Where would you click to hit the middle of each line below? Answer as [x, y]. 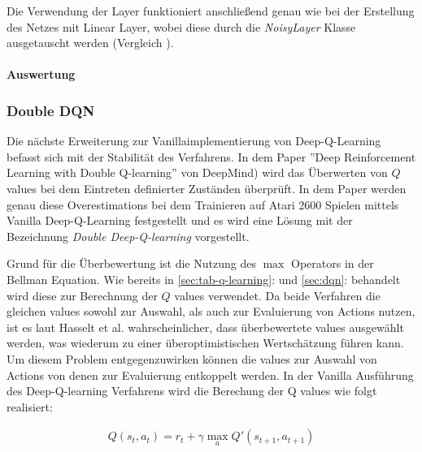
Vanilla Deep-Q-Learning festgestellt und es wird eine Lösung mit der [180, 220]
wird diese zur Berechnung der [82, 295]
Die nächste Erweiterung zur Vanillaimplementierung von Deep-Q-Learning [194, 141]
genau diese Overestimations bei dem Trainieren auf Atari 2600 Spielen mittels [203, 204]
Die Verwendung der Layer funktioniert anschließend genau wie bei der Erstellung [211, 11]
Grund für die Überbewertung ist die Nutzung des [131, 263]
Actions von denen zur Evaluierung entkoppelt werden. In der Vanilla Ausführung [210, 375]
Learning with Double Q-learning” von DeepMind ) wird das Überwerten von [197, 172]
